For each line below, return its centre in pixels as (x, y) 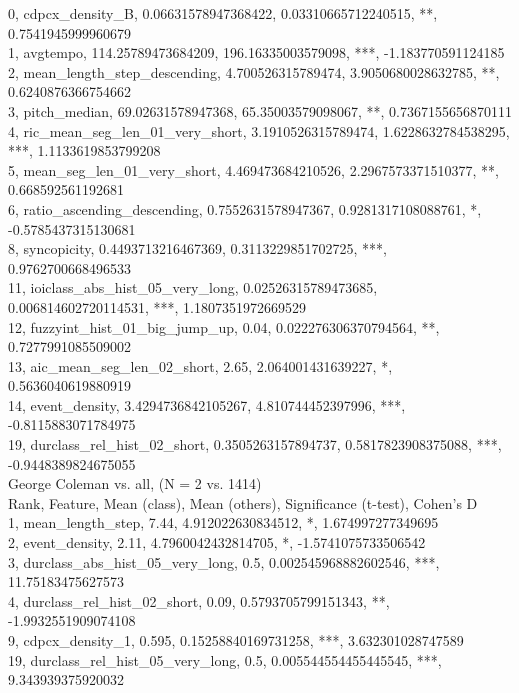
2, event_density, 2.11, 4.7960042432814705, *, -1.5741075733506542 (217, 542)
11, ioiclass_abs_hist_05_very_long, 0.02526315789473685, (193, 287)
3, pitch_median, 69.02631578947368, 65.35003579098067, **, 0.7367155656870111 (260, 110)
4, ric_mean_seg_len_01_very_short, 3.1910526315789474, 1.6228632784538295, (259, 130)
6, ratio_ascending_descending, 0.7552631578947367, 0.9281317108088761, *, (245, 208)
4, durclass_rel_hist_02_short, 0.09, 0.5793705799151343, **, (199, 600)
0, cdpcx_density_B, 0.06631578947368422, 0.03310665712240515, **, (223, 13)
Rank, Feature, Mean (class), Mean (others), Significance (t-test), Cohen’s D (243, 502)
